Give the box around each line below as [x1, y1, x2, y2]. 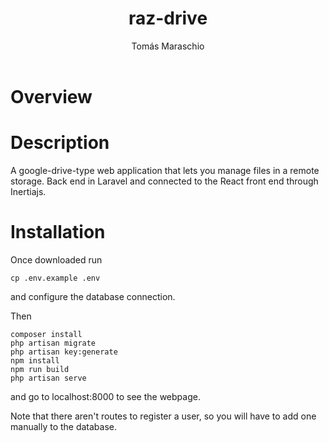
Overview [10, 85, 93, 108]
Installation [10, 221, 106, 244]
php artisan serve [10, 373, 87, 383]
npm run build [10, 364, 70, 374]
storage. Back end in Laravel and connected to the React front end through [10, 175, 319, 187]
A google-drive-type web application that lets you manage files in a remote [10, 164, 320, 176]
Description [10, 132, 110, 154]
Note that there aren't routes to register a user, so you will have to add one [10, 410, 317, 422]
